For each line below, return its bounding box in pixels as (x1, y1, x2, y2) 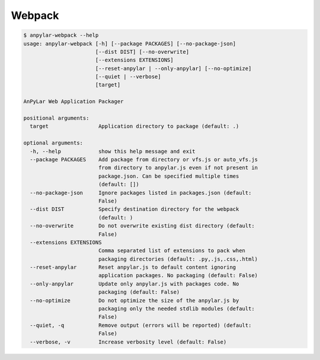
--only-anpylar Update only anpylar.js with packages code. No (30, 280, 239, 287)
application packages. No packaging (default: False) (98, 272, 258, 279)
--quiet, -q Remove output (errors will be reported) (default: (30, 322, 252, 329)
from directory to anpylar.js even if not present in (98, 165, 258, 171)
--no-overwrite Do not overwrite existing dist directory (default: (30, 223, 255, 229)
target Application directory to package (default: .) (30, 123, 239, 130)
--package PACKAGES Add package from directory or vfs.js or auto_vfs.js (30, 156, 258, 163)
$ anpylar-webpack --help (23, 32, 99, 38)
